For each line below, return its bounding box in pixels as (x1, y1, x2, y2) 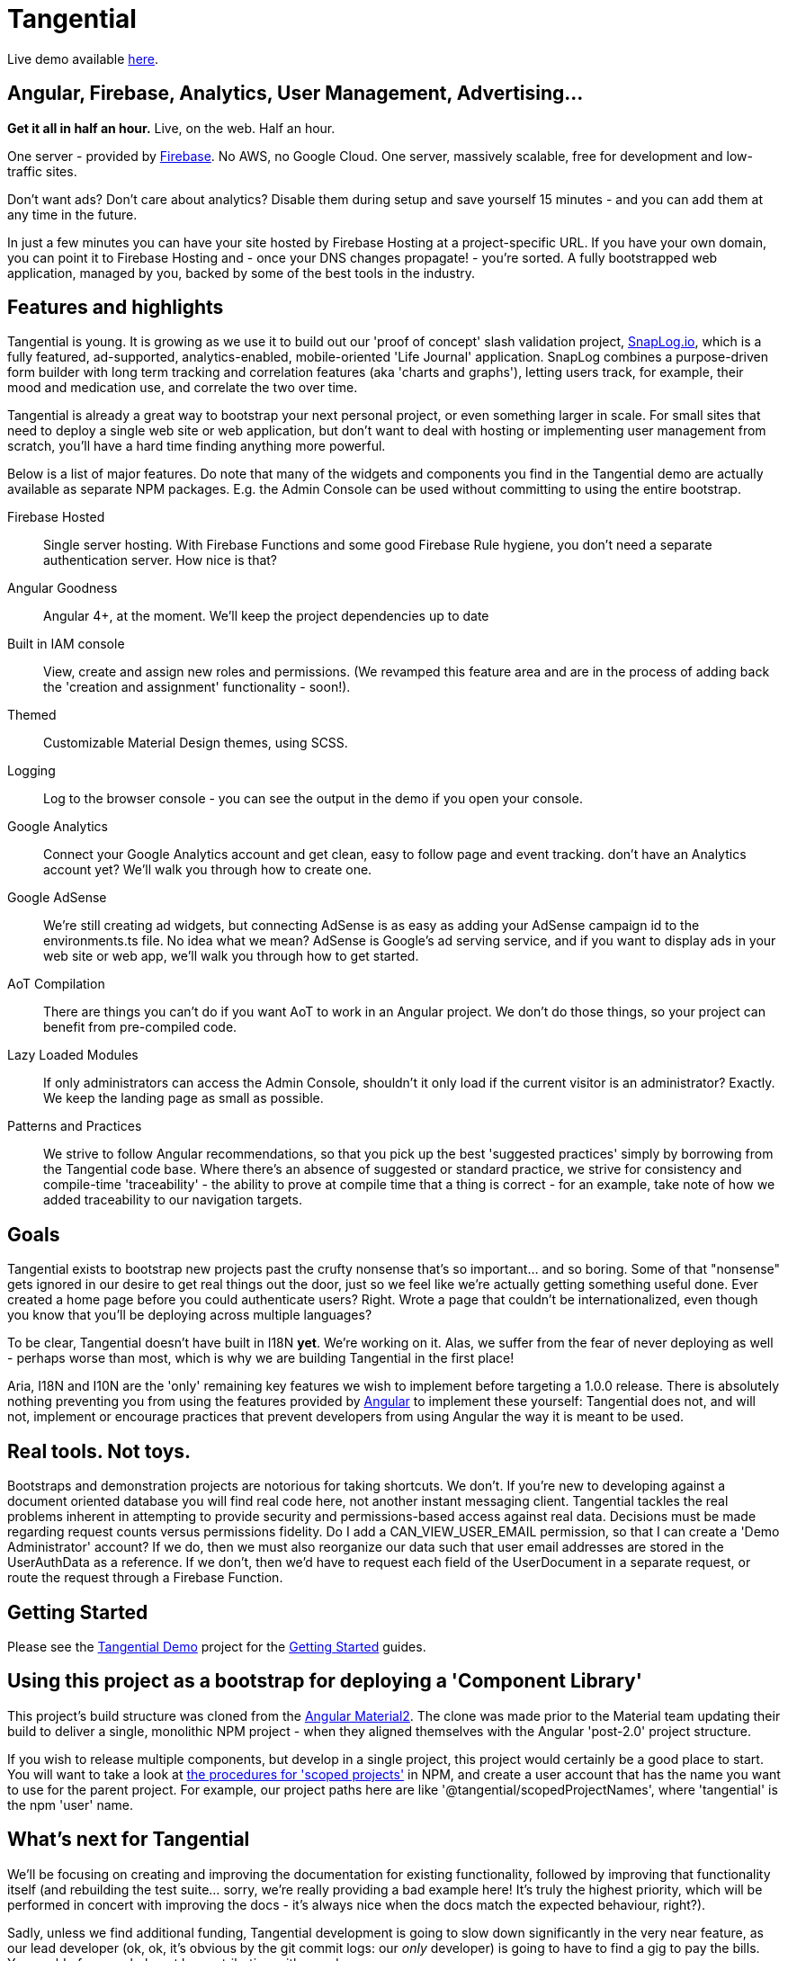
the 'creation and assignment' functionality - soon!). (43, 679, 351, 695)
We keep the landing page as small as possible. (43, 1090, 324, 1106)
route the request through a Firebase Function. (7, 1570, 283, 1586)
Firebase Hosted (7, 509, 105, 525)
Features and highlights (7, 296, 224, 319)
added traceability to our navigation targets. (43, 1192, 302, 1208)
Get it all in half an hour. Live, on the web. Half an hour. (7, 120, 336, 136)
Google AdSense (7, 890, 107, 906)
